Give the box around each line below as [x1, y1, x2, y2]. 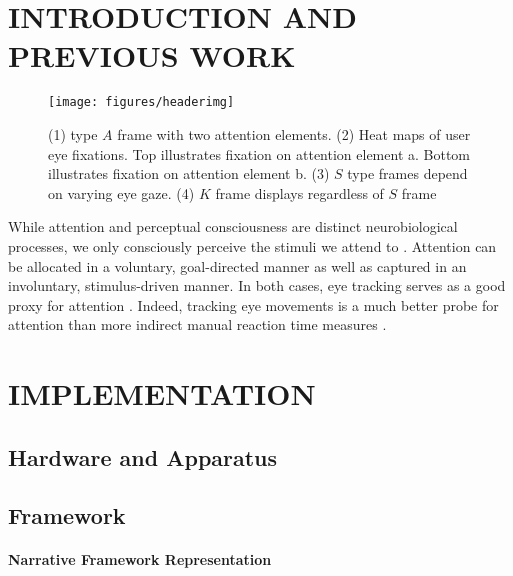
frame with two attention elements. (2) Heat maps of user [117, 123, 471, 144]
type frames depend [347, 163, 468, 184]
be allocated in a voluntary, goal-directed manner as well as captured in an [8, 255, 467, 276]
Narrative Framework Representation [8, 549, 272, 570]
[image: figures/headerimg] [48, 95, 235, 110]
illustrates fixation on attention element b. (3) [48, 163, 330, 184]
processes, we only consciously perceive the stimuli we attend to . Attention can [8, 235, 497, 256]
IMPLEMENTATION [8, 373, 316, 414]
